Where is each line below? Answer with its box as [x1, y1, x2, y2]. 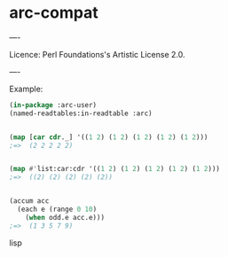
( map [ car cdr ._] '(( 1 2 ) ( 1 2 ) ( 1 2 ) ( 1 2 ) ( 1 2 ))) [9, 132, 208, 142]
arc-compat [9, 3, 99, 23]
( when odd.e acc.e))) [25, 213, 105, 222]
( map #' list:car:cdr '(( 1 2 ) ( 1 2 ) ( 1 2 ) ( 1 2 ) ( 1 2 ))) [9, 165, 220, 174]
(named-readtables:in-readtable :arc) [9, 109, 153, 118]
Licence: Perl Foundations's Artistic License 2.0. [9, 49, 185, 59]
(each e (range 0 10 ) [17, 205, 98, 214]
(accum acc [9, 197, 50, 206]
